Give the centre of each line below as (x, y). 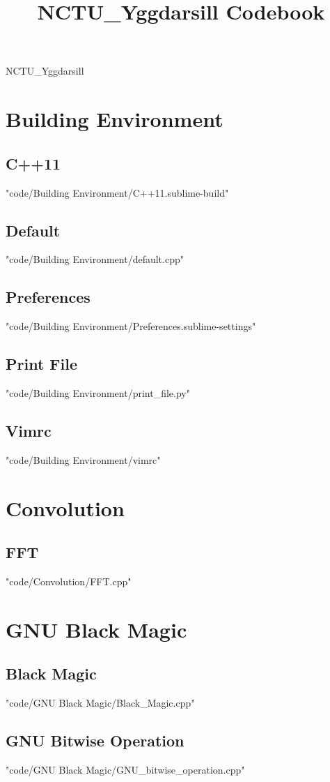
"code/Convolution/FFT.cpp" (69, 581)
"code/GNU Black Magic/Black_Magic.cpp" (100, 703)
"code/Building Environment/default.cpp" (95, 259)
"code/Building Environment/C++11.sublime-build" (117, 192)
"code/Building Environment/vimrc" (83, 459)
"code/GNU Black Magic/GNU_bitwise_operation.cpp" (125, 769)
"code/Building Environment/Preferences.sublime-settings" (131, 326)
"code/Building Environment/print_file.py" (98, 392)
